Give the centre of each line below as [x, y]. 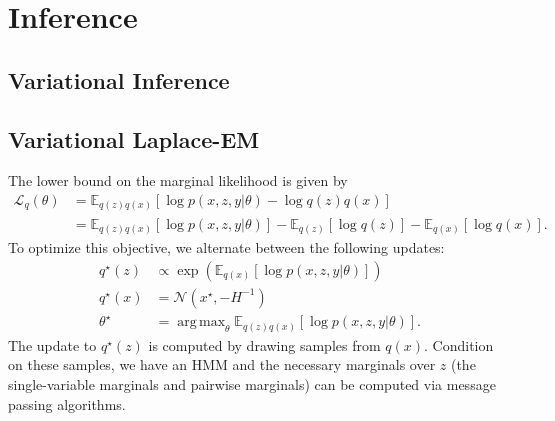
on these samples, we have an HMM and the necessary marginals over [222, 364]
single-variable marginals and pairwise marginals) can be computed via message [252, 383]
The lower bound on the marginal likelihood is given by [178, 180]
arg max [201, 322]
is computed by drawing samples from [264, 344]
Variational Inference [119, 79]
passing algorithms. [67, 403]
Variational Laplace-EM [134, 138]
